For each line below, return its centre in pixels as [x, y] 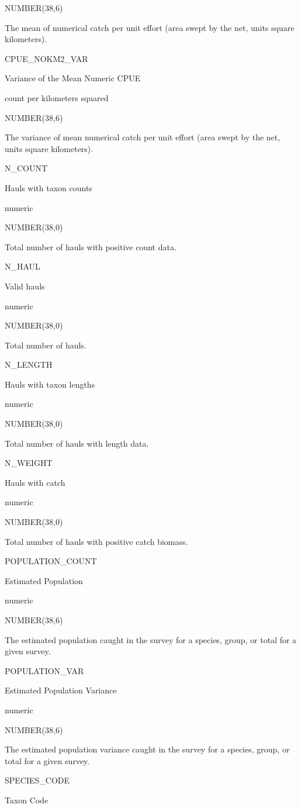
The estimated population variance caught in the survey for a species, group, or [147, 749]
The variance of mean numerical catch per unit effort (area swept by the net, [143, 137]
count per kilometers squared [57, 97]
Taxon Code [27, 800]
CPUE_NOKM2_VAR [46, 58]
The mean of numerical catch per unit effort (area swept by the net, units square [150, 27]
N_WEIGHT [29, 463]
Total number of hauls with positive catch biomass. [96, 541]
